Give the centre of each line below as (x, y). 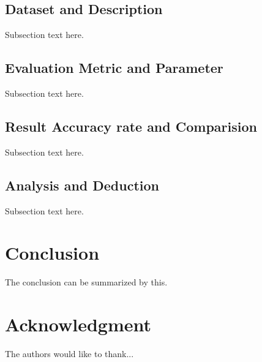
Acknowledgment (78, 324)
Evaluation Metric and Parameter (114, 68)
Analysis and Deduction (82, 185)
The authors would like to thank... (69, 354)
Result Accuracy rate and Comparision (131, 126)
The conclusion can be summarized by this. (86, 282)
